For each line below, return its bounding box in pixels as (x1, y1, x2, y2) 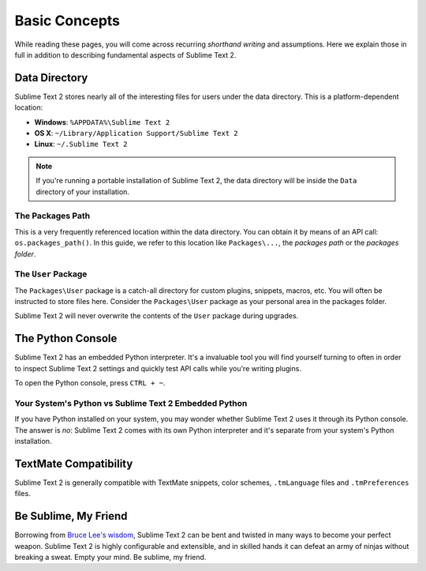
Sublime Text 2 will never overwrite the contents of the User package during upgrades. (14, 311, 299, 321)
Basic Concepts (14, 12, 121, 29)
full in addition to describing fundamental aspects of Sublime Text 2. (14, 50, 237, 59)
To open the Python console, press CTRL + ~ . (14, 378, 166, 388)
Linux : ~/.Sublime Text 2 (34, 139, 128, 149)
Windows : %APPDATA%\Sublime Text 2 (34, 117, 170, 126)
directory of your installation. (35, 186, 130, 197)
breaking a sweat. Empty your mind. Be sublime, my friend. (14, 553, 207, 562)
